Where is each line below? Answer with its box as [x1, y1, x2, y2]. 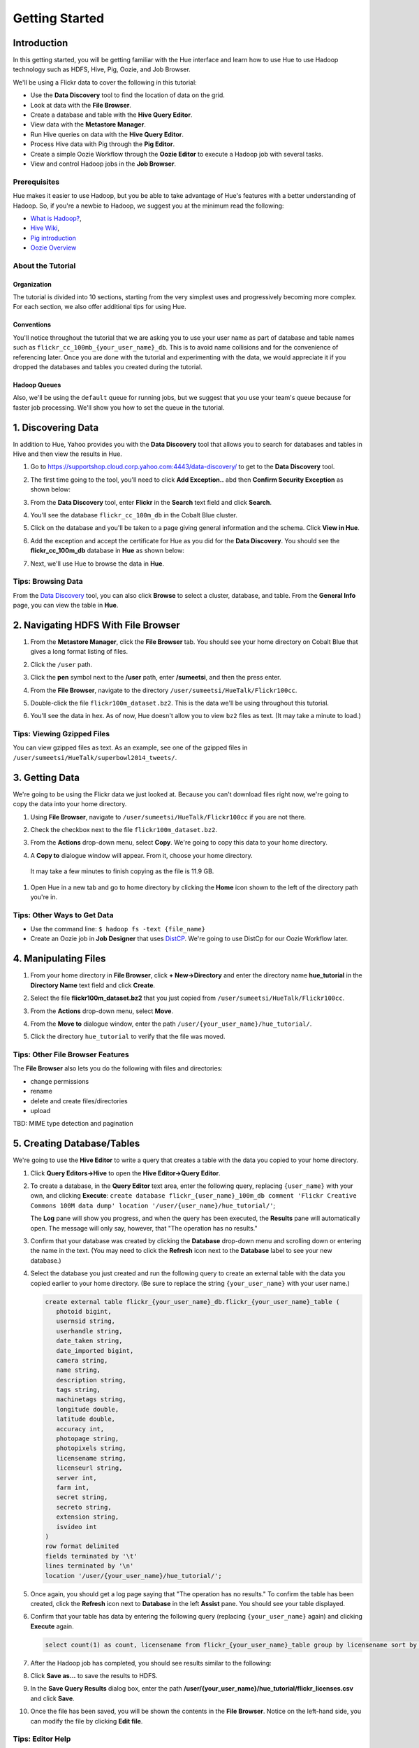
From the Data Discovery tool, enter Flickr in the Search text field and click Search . [30, 498, 272, 506]
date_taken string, [56, 1337, 123, 1345]
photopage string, [56, 1435, 119, 1443]
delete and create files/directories [30, 1096, 128, 1105]
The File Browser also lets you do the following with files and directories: [13, 1064, 223, 1073]
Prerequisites [13, 177, 59, 187]
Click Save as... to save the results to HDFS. [30, 1672, 158, 1680]
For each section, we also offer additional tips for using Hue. [13, 303, 186, 311]
